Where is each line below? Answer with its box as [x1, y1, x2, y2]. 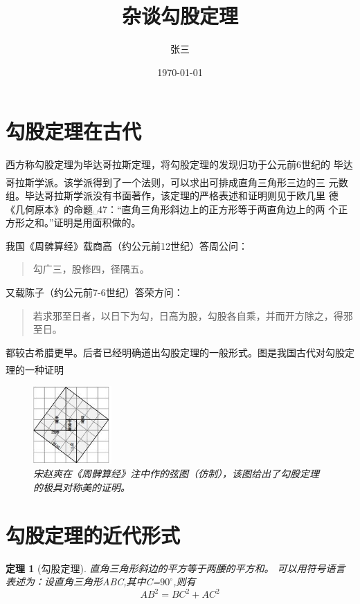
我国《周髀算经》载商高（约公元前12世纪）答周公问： [6, 238, 248, 253]
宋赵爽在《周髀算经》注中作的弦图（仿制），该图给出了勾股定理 [33, 466, 319, 481]
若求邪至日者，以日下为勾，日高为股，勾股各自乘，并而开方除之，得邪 [33, 308, 353, 322]
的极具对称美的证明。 [33, 479, 130, 494]
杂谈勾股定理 [121, 1, 238, 30]
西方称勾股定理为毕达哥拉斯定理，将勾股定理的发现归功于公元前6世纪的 [6, 157, 330, 172]
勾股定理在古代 [6, 117, 142, 145]
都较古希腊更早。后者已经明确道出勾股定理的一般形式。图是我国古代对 [6, 345, 325, 359]
